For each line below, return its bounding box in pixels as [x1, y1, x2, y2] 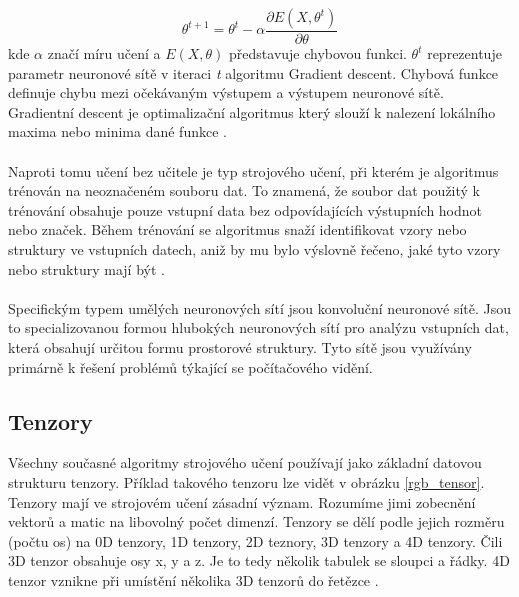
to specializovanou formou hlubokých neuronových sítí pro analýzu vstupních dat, [8, 317, 509, 338]
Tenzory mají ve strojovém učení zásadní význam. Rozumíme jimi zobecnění [8, 491, 476, 512]
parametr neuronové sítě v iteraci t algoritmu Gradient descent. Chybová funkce [8, 62, 499, 83]
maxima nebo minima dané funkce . [8, 121, 227, 142]
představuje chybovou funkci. [229, 43, 407, 64]
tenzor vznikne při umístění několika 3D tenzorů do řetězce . [8, 569, 379, 590]
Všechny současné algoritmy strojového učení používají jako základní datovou [8, 452, 482, 473]
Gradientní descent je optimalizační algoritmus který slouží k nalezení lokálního [8, 101, 496, 122]
